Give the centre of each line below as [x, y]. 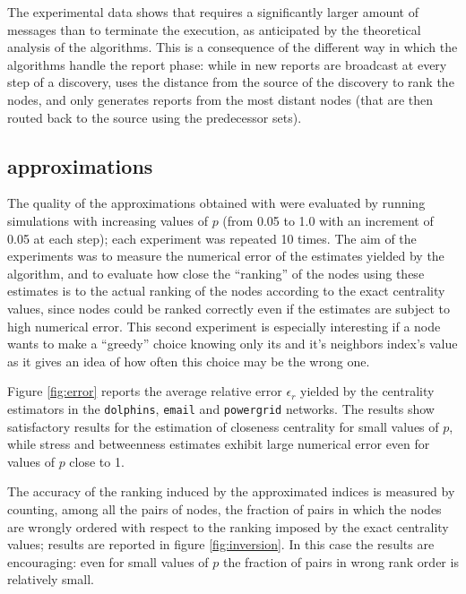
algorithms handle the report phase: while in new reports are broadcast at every [227, 64]
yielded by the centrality [367, 391]
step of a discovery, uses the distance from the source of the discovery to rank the [231, 82]
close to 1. [97, 461]
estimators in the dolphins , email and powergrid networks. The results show [221, 408]
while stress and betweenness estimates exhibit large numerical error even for [219, 444]
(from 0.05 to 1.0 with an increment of [328, 220]
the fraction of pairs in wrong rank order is [341, 561]
